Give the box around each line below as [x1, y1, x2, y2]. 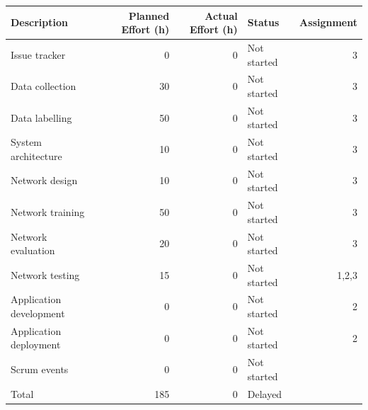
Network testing [11, 267, 80, 282]
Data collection [11, 79, 76, 93]
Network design [11, 173, 78, 188]
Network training [11, 204, 85, 219]
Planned [128, 8, 170, 23]
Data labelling [11, 110, 72, 125]
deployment [11, 337, 61, 352]
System [11, 135, 42, 149]
